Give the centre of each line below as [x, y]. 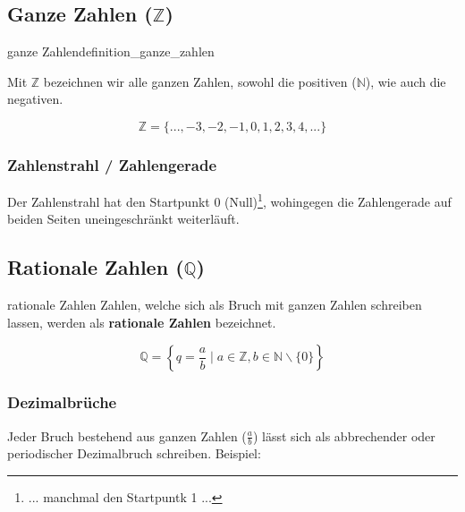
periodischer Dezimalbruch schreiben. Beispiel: [134, 453]
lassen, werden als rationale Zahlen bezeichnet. [142, 322]
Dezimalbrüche [62, 402]
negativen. [35, 99]
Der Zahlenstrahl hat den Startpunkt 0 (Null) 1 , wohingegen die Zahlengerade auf [229, 200]
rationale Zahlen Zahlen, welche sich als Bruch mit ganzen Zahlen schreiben [215, 305]
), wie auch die [406, 81]
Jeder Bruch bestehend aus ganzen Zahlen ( [127, 435]
